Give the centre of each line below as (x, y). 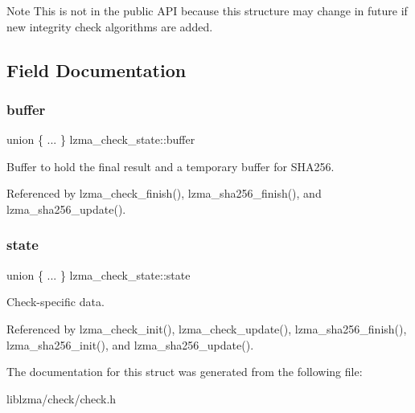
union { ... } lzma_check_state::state (99, 274)
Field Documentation (97, 70)
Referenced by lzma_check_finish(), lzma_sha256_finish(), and (164, 193)
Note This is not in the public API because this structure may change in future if (207, 10)
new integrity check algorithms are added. (110, 26)
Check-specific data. (55, 302)
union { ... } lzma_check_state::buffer (101, 139)
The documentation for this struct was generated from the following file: (185, 372)
